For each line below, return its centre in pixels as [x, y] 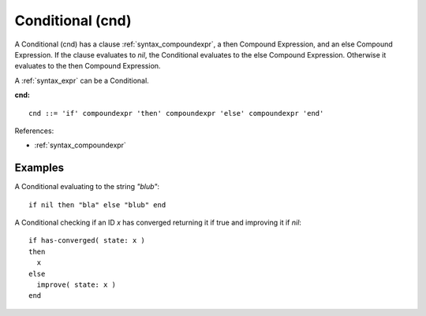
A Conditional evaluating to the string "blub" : [87, 187]
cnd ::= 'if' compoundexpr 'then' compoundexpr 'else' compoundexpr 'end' [176, 113]
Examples [39, 168]
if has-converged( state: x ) [87, 241]
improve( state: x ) [77, 284]
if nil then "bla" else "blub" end [97, 204]
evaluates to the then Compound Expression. [88, 66]
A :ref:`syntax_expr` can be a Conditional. [82, 80]
